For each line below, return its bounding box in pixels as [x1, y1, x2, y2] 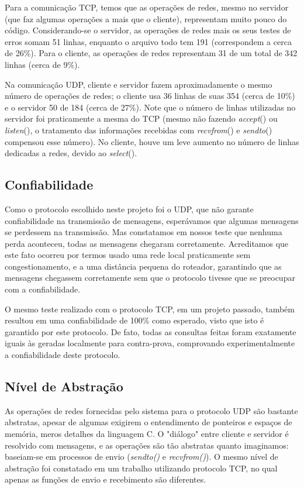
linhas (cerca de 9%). [5, 58, 80, 70]
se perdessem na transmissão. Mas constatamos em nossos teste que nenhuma [5, 226, 282, 238]
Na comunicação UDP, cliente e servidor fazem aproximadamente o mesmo [5, 78, 272, 90]
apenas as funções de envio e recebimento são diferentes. [5, 473, 206, 485]
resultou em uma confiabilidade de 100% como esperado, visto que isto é [5, 314, 264, 326]
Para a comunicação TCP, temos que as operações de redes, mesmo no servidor [5, 1, 289, 13]
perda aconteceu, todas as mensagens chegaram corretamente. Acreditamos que [5, 237, 289, 249]
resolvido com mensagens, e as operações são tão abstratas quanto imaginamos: [5, 439, 289, 451]
